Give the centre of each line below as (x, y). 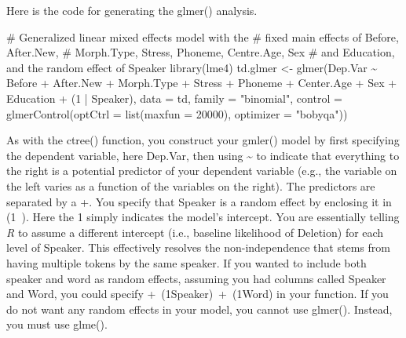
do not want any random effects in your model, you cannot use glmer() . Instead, (199, 309)
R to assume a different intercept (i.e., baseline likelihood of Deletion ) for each (195, 232)
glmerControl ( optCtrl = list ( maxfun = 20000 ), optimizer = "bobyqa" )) (177, 113)
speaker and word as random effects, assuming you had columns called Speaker (196, 278)
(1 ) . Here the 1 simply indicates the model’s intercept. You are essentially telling (203, 217)
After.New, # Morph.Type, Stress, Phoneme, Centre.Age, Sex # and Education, (201, 52)
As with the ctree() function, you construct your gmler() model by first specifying (203, 140)
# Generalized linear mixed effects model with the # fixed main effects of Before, (203, 36)
